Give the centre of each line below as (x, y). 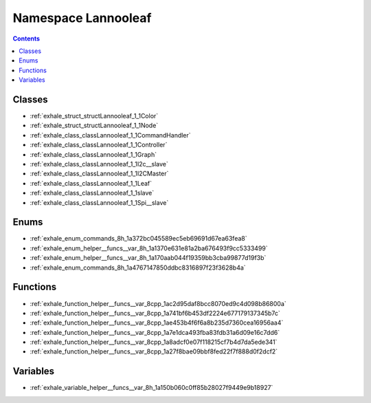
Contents (26, 39)
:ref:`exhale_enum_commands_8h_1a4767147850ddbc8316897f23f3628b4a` (138, 268)
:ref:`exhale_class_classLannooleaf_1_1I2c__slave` (99, 164)
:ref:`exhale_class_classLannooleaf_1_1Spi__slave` (99, 202)
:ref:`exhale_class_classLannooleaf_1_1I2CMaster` (99, 174)
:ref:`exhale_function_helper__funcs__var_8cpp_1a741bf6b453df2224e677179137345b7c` (155, 313)
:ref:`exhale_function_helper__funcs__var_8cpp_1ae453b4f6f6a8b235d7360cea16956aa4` (157, 323)
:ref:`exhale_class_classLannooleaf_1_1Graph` (93, 154)
